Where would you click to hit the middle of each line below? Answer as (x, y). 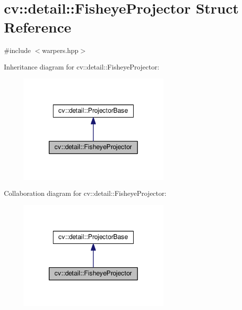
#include (17, 50)
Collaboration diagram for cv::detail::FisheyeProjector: (85, 193)
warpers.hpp (60, 50)
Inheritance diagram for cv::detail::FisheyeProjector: (82, 66)
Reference (38, 27)
